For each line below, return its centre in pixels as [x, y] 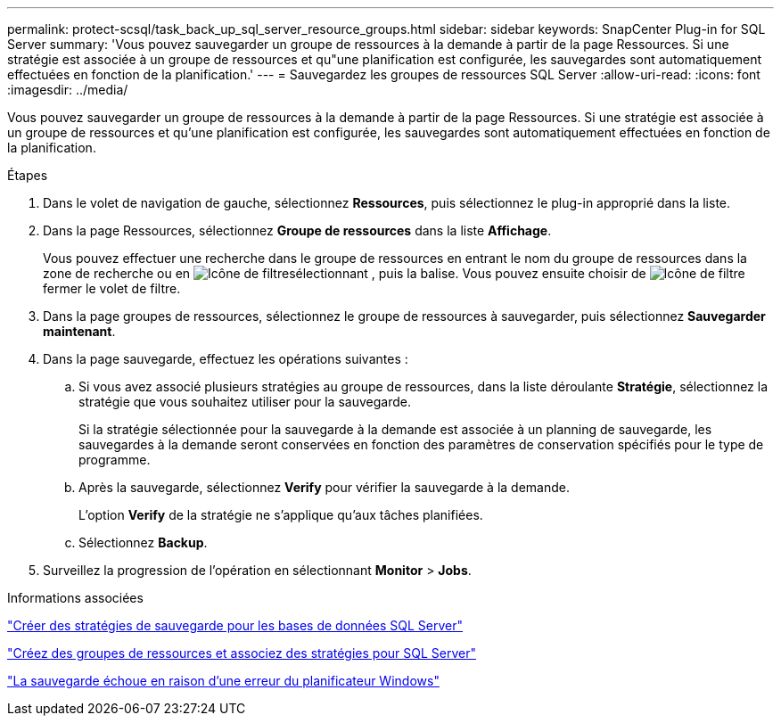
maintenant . [79, 331]
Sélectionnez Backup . [143, 542]
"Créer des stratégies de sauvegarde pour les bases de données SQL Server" [235, 625]
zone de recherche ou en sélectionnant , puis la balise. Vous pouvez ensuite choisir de [345, 273]
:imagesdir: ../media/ [68, 90]
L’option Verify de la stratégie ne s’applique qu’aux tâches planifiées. [281, 515]
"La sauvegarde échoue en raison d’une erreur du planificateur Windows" [223, 681]
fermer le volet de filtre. [112, 288]
